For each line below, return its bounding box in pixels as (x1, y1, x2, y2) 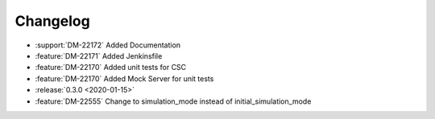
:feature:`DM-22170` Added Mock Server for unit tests (35, 73, 214, 84)
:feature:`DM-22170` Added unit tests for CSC (35, 63, 187, 72)
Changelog (14, 12, 90, 30)
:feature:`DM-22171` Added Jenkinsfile (35, 51, 163, 60)
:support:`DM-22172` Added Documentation (35, 40, 181, 50)
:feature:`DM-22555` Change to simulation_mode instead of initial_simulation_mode (35, 96, 312, 106)
